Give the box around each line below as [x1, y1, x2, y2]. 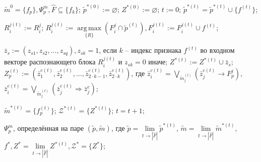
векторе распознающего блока [4, 56, 96, 67]
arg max [77, 25, 102, 32]
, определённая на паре [13, 123, 84, 133]
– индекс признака [125, 45, 181, 55]
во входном [200, 45, 235, 55]
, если [99, 45, 117, 55]
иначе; [148, 56, 168, 67]
